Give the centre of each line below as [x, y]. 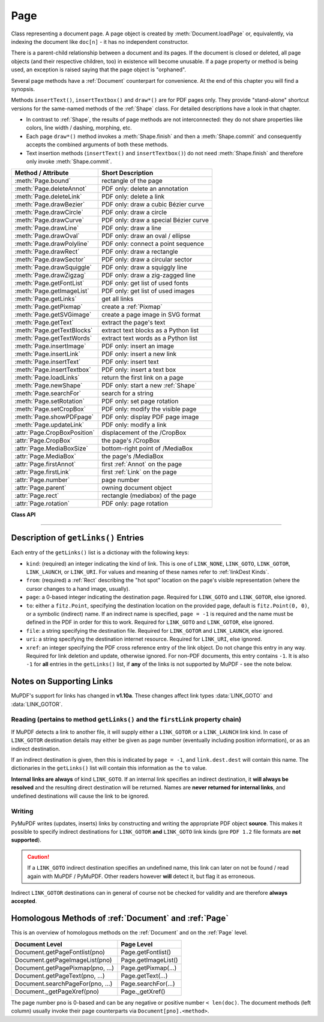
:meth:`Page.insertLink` [48, 354]
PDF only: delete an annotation [145, 189]
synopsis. [23, 89]
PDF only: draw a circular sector [147, 260]
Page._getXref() [143, 991]
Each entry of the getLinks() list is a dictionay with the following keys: [100, 552]
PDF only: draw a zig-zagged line [148, 275]
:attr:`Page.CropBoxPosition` [55, 433]
